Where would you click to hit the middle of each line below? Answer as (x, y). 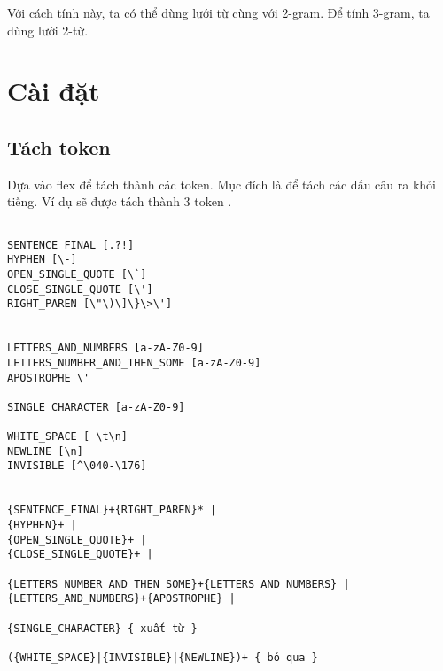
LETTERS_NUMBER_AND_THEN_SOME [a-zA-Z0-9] (134, 362)
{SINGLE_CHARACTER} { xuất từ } (102, 628)
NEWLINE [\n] (45, 451)
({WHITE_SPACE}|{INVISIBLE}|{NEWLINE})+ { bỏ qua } (163, 657)
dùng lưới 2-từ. (48, 30)
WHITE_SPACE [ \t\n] (68, 437)
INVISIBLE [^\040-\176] (77, 466)
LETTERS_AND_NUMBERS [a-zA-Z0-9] (105, 348)
